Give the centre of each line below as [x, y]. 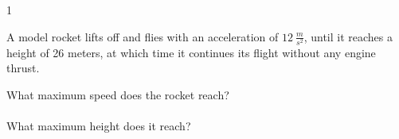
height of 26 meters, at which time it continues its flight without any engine [191, 52]
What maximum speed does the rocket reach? [118, 94]
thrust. [23, 68]
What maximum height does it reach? [99, 126]
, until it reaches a [348, 36]
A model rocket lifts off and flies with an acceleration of [143, 36]
